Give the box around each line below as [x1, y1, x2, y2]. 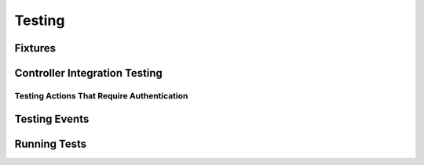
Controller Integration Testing [14, 66, 163, 80]
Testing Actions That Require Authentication [14, 90, 188, 101]
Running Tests [14, 137, 86, 150]
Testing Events [14, 112, 90, 125]
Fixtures [14, 41, 57, 55]
